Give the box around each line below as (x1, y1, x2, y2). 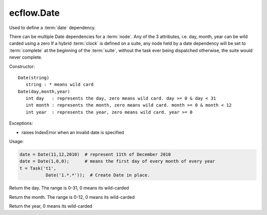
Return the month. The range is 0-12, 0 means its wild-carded (9, 194, 135, 200)
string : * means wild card (25, 82, 94, 87)
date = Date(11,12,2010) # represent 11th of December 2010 (19, 152, 171, 157)
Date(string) (18, 74, 49, 80)
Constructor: (9, 63, 35, 69)
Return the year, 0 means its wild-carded (9, 203, 92, 209)
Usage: (9, 139, 24, 144)
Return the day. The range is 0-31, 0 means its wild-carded (9, 185, 130, 191)
